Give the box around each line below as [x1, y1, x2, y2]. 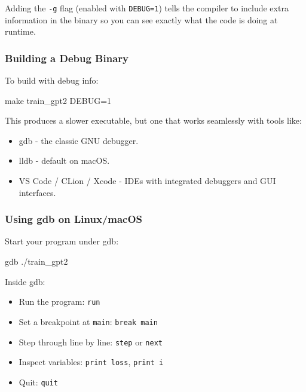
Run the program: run [19, 295, 100, 308]
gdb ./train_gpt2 [5, 255, 68, 268]
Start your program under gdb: [5, 235, 119, 247]
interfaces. [19, 186, 56, 198]
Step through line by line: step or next [19, 335, 163, 348]
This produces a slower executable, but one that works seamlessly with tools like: [5, 114, 302, 127]
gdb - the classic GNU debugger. [19, 134, 139, 146]
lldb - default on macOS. [19, 154, 110, 167]
